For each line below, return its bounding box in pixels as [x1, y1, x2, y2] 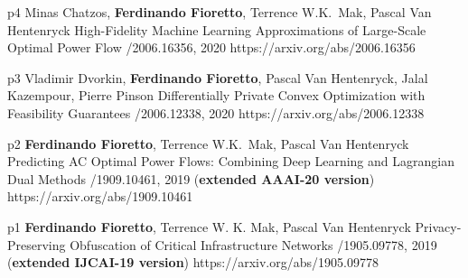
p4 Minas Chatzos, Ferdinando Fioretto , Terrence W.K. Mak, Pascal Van [7, 3, 432, 21]
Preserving [7, 235, 66, 254]
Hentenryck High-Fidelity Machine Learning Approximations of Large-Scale [7, 20, 426, 39]
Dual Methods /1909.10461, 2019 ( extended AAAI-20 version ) [7, 169, 375, 188]
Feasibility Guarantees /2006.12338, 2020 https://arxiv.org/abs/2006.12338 [7, 103, 425, 122]
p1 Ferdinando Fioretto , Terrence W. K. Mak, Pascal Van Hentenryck [7, 217, 411, 236]
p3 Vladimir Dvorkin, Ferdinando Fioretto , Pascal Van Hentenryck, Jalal [7, 68, 428, 87]
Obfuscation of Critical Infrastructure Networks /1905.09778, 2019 [70, 235, 437, 254]
